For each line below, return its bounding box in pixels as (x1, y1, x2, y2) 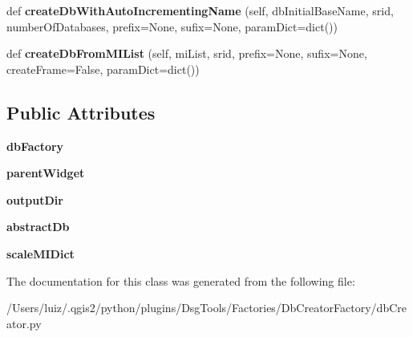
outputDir (6, 191, 63, 208)
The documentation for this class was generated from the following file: (6, 272, 355, 289)
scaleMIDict (6, 245, 75, 262)
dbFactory (6, 137, 64, 154)
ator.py (6, 315, 42, 331)
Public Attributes (6, 99, 156, 124)
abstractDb (6, 218, 70, 235)
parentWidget (6, 164, 85, 181)
